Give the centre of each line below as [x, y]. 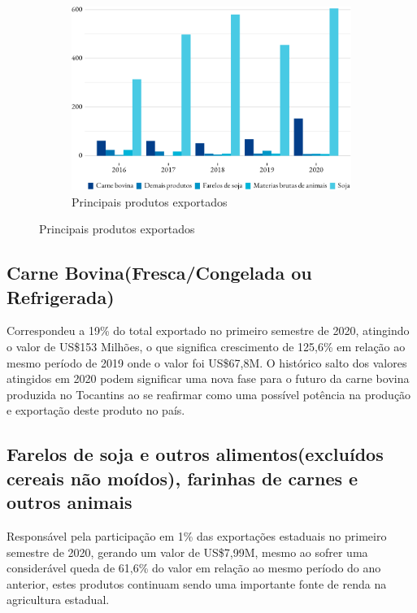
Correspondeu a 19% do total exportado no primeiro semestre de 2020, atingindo [208, 330]
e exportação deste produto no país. [96, 410]
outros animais [69, 502]
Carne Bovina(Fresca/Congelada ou [159, 273]
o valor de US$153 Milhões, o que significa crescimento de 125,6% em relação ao [206, 346]
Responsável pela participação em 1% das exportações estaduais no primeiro [197, 535]
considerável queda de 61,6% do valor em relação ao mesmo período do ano [194, 568]
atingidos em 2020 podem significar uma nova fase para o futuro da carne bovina [208, 378]
